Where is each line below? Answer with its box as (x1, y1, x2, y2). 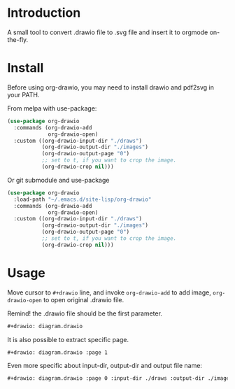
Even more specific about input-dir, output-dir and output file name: (7, 362, 203, 370)
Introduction (7, 5, 81, 21)
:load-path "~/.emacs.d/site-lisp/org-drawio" (13, 196, 152, 203)
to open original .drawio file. (43, 295, 124, 304)
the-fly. (7, 35, 29, 43)
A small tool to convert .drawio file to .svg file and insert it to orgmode (7, 28, 208, 36)
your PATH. (7, 90, 40, 99)
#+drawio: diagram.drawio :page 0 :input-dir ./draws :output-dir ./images (7, 375, 233, 382)
